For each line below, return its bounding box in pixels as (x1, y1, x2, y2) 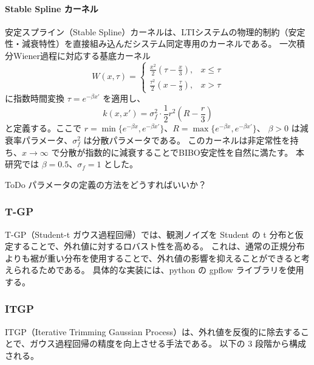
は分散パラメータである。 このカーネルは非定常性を (83, 133, 290, 146)
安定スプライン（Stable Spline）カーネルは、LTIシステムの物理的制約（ (5, 25, 288, 38)
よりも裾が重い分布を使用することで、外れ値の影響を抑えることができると (5, 251, 302, 264)
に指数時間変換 (5, 92, 64, 105)
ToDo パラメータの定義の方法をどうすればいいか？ (5, 178, 206, 190)
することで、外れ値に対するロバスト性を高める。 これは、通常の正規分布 (13, 240, 305, 252)
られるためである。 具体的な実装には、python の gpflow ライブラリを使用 (13, 263, 304, 276)
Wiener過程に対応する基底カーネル (13, 49, 151, 61)
